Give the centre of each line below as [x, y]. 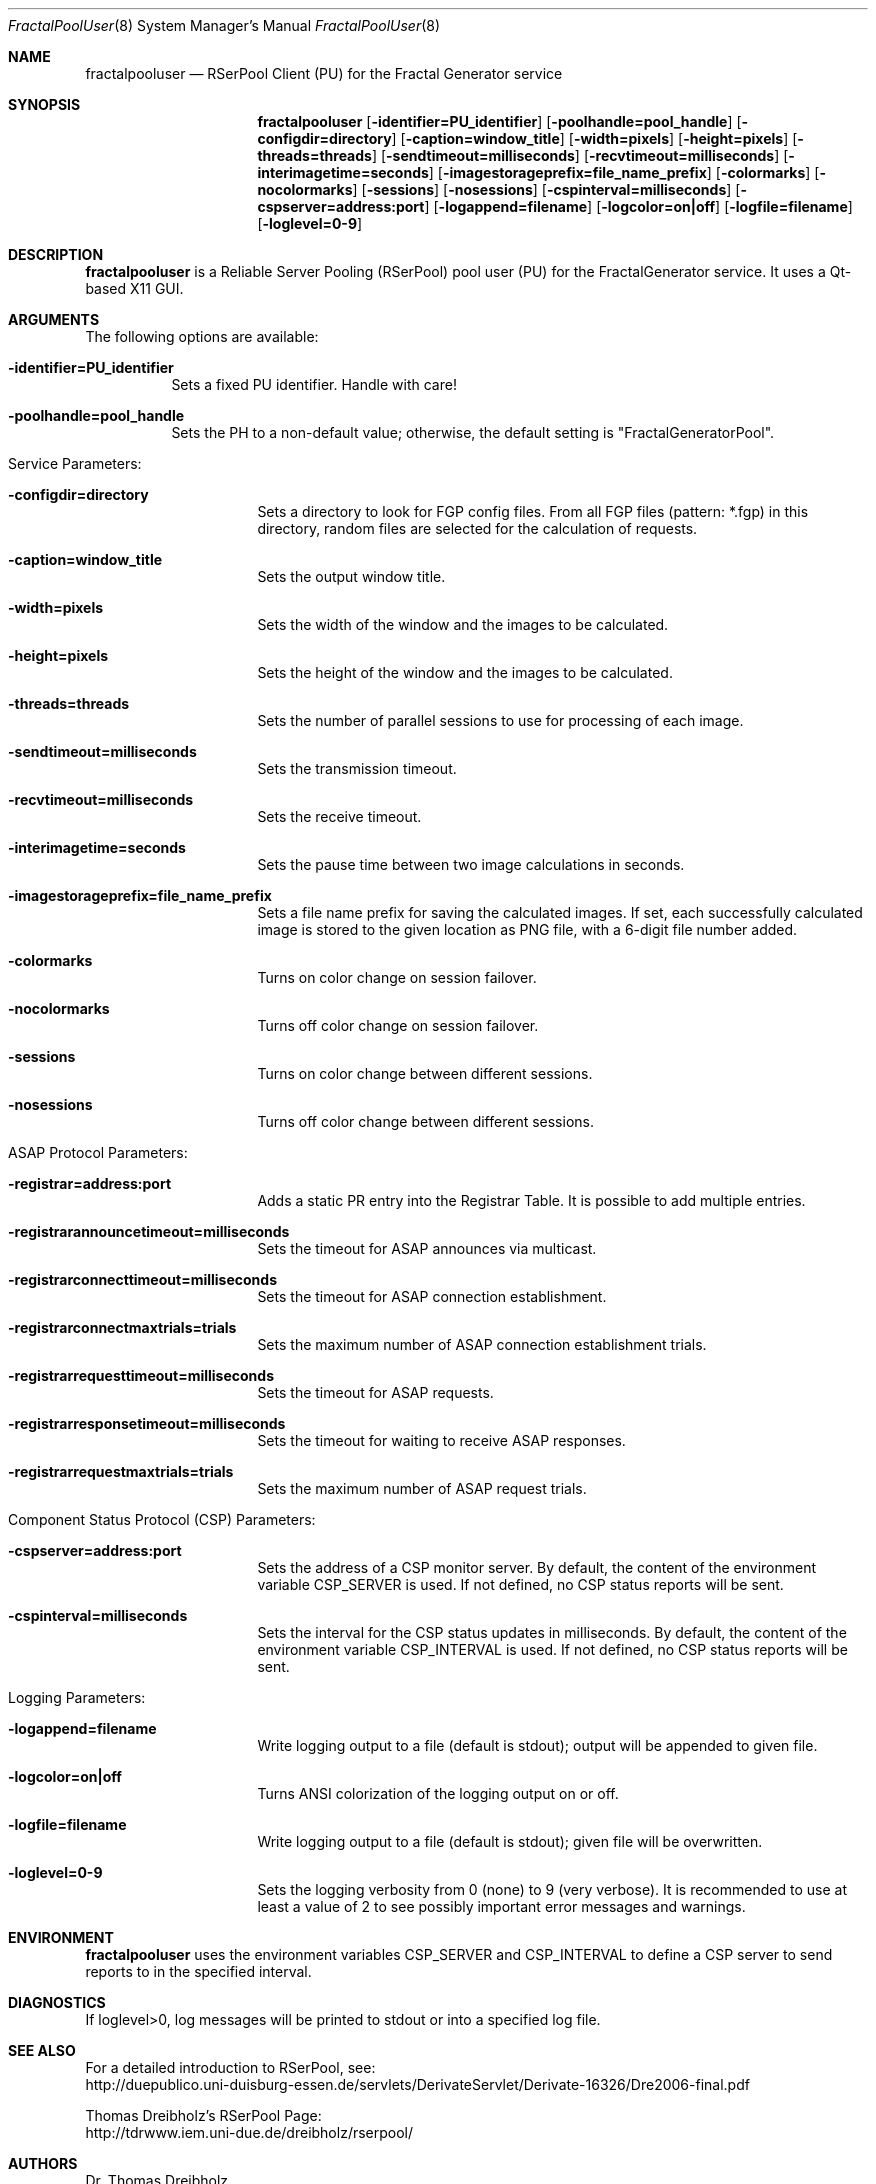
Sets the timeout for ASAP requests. [375, 1392]
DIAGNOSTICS [57, 2002]
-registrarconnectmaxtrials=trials [122, 1327]
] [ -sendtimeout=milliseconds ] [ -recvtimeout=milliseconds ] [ [580, 155]
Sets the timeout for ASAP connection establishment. [432, 1296]
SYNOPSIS [44, 104]
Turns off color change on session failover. [398, 1025]
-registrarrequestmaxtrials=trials [121, 1471]
